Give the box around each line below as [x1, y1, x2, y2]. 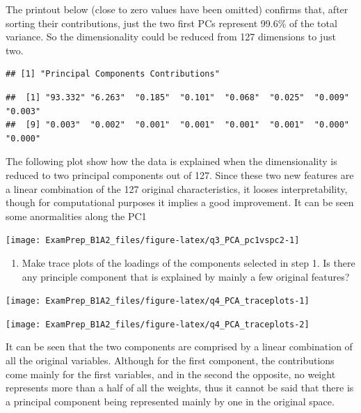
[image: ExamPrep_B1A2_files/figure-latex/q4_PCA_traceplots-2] [6, 319, 310, 329]
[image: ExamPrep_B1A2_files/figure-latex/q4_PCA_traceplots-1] [6, 296, 310, 306]
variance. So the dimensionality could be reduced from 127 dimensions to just [6, 29, 336, 44]
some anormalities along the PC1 [6, 208, 147, 223]
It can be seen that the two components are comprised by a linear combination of [6, 339, 353, 354]
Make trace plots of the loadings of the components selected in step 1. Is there [22, 255, 355, 270]
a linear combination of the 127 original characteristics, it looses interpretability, [6, 181, 348, 196]
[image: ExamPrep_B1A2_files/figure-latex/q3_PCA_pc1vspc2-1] [6, 235, 300, 246]
